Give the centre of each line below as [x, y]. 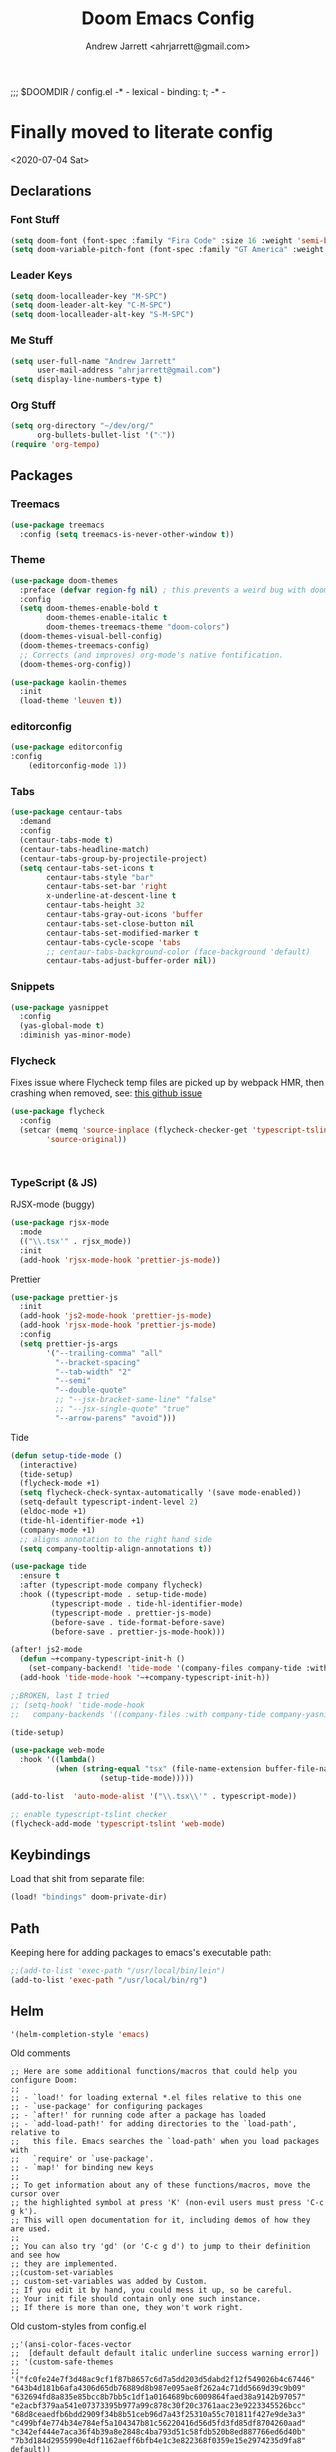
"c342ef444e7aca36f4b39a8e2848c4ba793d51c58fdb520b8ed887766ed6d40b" [158, 2432]
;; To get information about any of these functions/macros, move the [160, 2185]
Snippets [32, 987]
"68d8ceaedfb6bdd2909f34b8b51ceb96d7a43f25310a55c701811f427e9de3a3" [158, 2415]
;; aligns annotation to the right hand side [116, 1539]
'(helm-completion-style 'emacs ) [80, 2034]
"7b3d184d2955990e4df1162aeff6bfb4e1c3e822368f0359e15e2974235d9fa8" [158, 2441]
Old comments [40, 2053]
